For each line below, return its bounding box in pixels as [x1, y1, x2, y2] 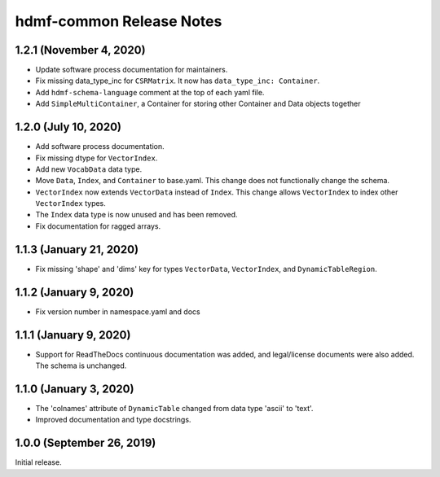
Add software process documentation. [35, 142, 165, 151]
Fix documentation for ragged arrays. [35, 221, 161, 231]
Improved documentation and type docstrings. [35, 415, 191, 425]
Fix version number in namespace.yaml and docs [35, 306, 200, 317]
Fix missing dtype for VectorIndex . [35, 153, 158, 163]
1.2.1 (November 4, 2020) [15, 43, 146, 57]
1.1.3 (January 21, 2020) [15, 243, 139, 256]
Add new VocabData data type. [35, 164, 143, 174]
